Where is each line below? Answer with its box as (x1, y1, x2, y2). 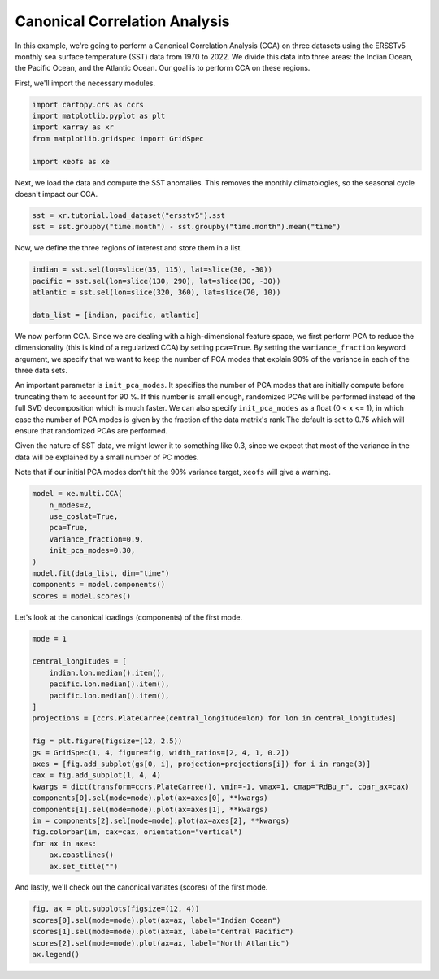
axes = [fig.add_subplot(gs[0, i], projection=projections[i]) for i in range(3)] (32, 759, 372, 768)
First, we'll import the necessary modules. (15, 78, 156, 88)
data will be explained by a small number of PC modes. (15, 452, 199, 462)
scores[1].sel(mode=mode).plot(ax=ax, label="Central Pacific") (32, 927, 294, 937)
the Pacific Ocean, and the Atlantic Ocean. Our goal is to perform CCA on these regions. (15, 63, 311, 73)
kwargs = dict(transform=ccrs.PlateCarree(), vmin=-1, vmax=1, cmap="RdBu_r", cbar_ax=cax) (32, 781, 410, 791)
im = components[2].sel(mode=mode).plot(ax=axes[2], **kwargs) (32, 816, 290, 825)
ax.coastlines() (49, 851, 114, 859)
